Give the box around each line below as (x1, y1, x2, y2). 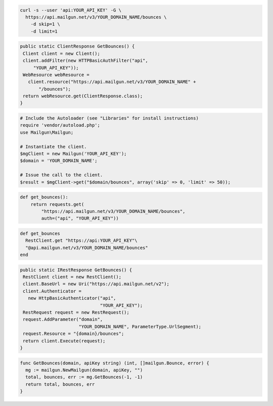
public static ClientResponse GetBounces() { (20, 44, 135, 49)
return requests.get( (30, 201, 84, 207)
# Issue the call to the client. (20, 172, 103, 178)
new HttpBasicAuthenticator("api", (28, 296, 116, 301)
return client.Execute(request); (23, 338, 106, 344)
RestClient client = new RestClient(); (23, 274, 121, 280)
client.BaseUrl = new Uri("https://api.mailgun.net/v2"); (23, 281, 169, 287)
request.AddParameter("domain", (23, 317, 103, 322)
